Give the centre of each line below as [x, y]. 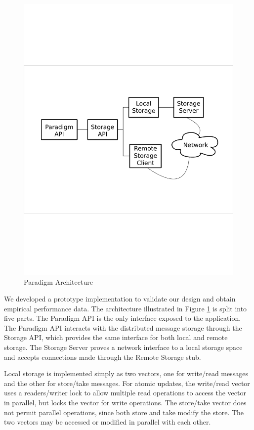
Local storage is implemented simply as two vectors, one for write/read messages [126, 373]
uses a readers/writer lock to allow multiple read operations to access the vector [125, 393]
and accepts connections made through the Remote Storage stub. [103, 357]
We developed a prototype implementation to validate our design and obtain [120, 299]
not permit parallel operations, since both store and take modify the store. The [124, 412]
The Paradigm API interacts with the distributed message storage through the [123, 327]
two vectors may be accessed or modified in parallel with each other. [107, 422]
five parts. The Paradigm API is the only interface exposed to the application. [123, 318]
